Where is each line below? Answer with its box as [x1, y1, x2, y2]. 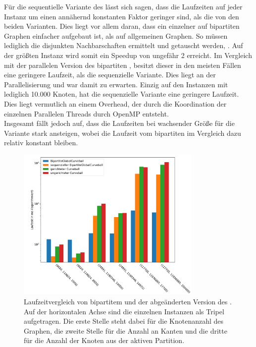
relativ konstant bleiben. [4, 137, 78, 148]
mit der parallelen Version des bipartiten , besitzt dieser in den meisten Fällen [4, 59, 241, 70]
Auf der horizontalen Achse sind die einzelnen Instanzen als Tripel [24, 306, 224, 316]
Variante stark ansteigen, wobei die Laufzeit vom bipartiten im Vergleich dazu [4, 127, 241, 138]
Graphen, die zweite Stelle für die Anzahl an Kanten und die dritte [24, 325, 227, 336]
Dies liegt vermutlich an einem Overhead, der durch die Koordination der [4, 98, 227, 109]
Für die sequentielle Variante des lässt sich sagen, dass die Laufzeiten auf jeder [4, 1, 243, 11]
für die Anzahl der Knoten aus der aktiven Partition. [24, 335, 185, 346]
